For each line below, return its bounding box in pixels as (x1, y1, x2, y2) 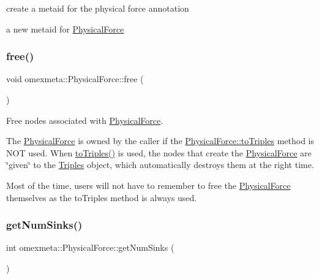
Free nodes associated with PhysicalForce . (6, 113, 163, 126)
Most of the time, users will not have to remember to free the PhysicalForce (6, 178, 291, 191)
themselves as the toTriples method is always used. (6, 191, 197, 204)
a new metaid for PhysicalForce (6, 22, 124, 35)
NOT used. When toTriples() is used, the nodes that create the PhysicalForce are (6, 146, 312, 159)
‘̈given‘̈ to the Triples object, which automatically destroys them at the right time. (6, 158, 314, 171)
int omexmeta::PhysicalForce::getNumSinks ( (6, 241, 175, 254)
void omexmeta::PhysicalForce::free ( (6, 72, 144, 85)
